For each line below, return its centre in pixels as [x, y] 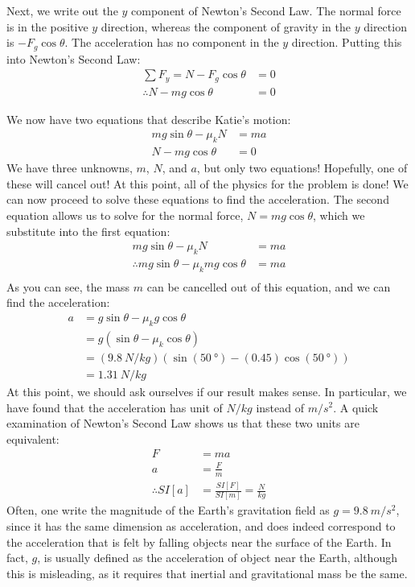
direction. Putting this [347, 42]
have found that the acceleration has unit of [115, 407]
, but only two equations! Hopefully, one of [302, 168]
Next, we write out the [62, 10]
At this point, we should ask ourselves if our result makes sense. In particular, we [207, 391]
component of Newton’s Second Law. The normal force [266, 10]
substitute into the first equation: [88, 231]
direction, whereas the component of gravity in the [226, 26]
